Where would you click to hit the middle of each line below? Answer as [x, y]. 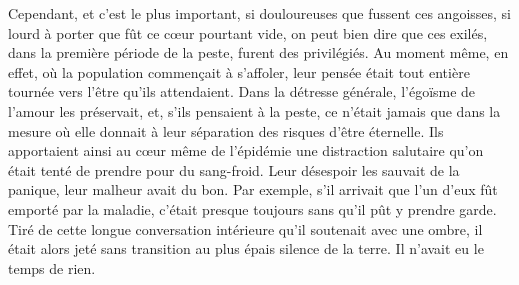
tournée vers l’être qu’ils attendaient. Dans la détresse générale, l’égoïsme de [242, 91]
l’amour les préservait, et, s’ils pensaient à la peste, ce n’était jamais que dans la [254, 110]
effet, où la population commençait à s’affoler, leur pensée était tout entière [239, 71]
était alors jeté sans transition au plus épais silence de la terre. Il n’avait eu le [246, 248]
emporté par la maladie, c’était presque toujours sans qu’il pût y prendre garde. [252, 208]
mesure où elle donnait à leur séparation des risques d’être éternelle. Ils [226, 130]
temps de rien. [52, 267]
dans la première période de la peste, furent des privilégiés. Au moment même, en [258, 52]
